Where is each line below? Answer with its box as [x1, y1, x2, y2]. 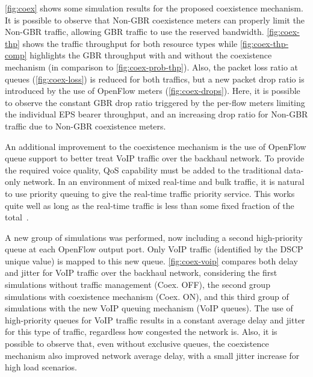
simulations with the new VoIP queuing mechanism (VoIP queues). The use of [5, 302, 293, 314]
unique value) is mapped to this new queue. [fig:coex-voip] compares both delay [5, 254, 298, 267]
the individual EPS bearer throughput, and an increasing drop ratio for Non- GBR [5, 108, 308, 120]
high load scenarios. [5, 361, 77, 373]
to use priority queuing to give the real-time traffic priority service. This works [5, 187, 295, 199]
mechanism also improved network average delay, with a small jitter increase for [5, 349, 300, 361]
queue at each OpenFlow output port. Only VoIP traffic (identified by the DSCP [5, 243, 303, 255]
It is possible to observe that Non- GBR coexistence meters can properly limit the [5, 13, 305, 26]
